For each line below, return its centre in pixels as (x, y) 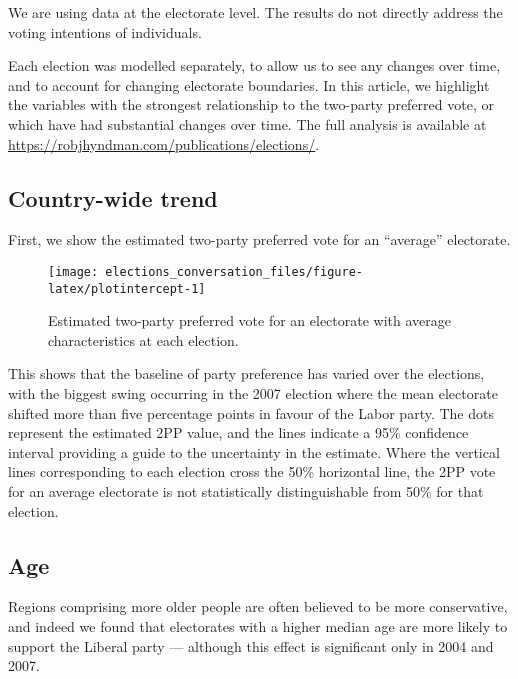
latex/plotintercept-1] (127, 288)
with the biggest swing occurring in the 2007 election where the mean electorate (253, 393)
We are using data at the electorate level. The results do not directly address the (255, 12)
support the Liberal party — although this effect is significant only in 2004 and (251, 645)
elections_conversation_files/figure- (234, 271)
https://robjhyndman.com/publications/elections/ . (164, 143)
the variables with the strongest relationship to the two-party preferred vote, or (251, 104)
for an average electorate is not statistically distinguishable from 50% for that (246, 491)
